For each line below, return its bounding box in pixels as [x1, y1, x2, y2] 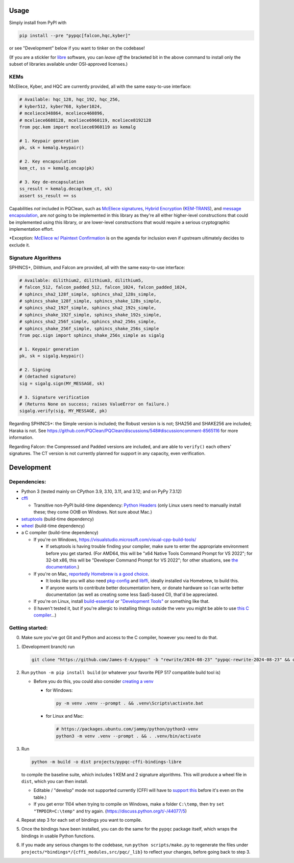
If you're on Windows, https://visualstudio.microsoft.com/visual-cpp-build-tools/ [33, 537, 196, 542]
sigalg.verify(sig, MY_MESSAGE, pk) [19, 408, 108, 414]
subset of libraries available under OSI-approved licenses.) [9, 61, 128, 67]
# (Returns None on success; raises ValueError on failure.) [19, 401, 170, 407]
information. [9, 434, 34, 440]
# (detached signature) [19, 374, 77, 379]
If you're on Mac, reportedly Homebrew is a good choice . [33, 571, 149, 577]
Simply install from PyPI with [9, 20, 67, 26]
